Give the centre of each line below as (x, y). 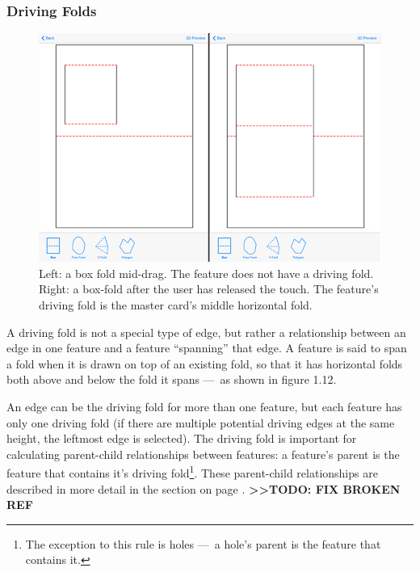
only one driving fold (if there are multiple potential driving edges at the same (201, 422)
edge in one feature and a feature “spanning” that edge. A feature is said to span (207, 348)
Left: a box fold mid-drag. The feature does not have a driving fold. (206, 273)
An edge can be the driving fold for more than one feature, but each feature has (204, 406)
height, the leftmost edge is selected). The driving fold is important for (182, 438)
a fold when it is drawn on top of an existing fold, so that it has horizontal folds (205, 363)
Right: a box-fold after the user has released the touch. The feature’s (209, 289)
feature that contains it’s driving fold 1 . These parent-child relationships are (192, 472)
